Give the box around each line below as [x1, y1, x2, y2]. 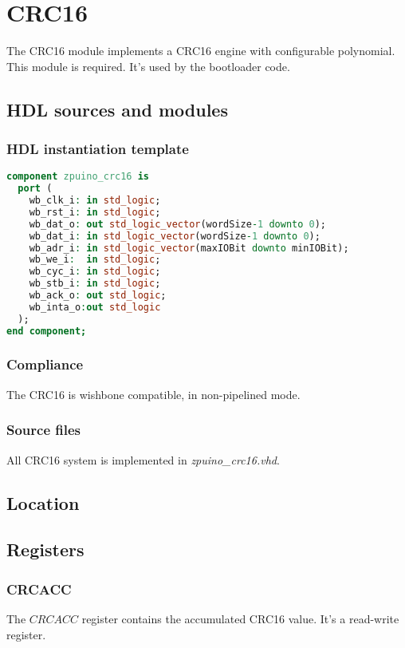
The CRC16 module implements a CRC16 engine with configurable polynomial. [6, 42, 395, 59]
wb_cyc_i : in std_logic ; [29, 266, 161, 278]
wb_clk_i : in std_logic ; [29, 195, 161, 207]
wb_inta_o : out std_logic [29, 301, 161, 313]
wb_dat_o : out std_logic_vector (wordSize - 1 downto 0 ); [29, 218, 327, 230]
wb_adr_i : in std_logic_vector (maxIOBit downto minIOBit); [29, 242, 349, 254]
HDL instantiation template [6, 139, 189, 159]
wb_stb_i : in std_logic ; [29, 278, 161, 290]
